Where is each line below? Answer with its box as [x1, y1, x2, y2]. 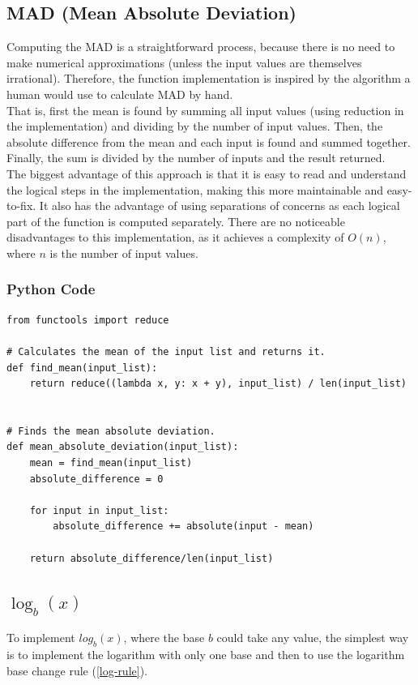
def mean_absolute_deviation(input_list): [6, 441, 239, 453]
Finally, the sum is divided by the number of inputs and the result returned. [6, 149, 386, 166]
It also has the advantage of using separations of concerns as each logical [39, 197, 400, 214]
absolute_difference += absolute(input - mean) [53, 520, 314, 533]
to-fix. [6, 197, 36, 214]
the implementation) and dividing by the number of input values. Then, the [6, 118, 383, 135]
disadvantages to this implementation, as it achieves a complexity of [6, 229, 344, 246]
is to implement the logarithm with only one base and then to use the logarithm [6, 646, 405, 663]
